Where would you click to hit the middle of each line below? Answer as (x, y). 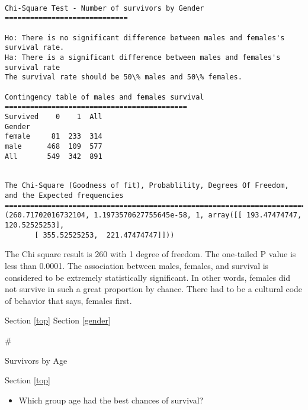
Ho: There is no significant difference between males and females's (145, 38)
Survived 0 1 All (54, 116)
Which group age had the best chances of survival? (111, 400)
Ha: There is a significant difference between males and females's (143, 57)
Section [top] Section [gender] (58, 320)
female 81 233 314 (54, 137)
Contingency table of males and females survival (105, 97)
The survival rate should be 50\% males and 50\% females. (123, 77)
